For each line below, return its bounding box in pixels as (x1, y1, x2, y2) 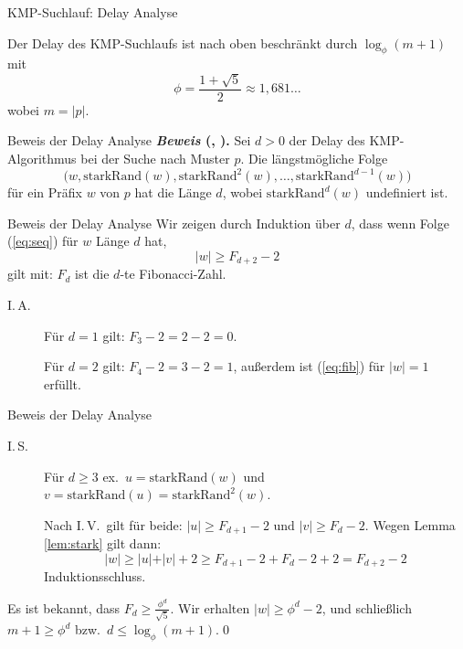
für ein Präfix (7, 183, 82, 202)
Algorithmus (7, 149, 77, 168)
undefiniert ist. (365, 183, 448, 202)
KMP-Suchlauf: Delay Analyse (7, 3, 178, 21)
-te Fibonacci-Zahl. (120, 264, 226, 283)
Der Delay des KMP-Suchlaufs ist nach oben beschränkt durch (7, 33, 358, 52)
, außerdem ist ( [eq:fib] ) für (233, 356, 385, 376)
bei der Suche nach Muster (80, 149, 230, 168)
